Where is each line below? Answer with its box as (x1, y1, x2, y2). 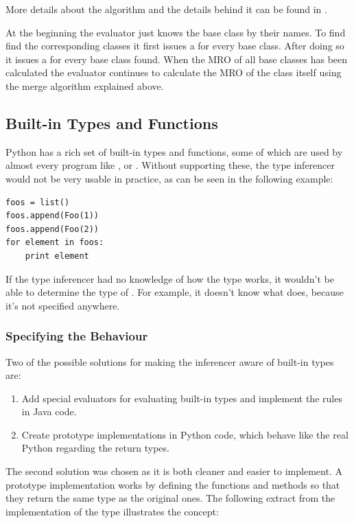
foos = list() (5, 197, 70, 207)
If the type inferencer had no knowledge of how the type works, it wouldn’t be (5, 271, 334, 286)
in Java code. (21, 404, 77, 419)
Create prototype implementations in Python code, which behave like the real (21, 427, 349, 441)
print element (25, 251, 89, 261)
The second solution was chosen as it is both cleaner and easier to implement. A (5, 464, 342, 478)
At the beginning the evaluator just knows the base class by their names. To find (5, 25, 346, 39)
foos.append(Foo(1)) (5, 211, 99, 221)
